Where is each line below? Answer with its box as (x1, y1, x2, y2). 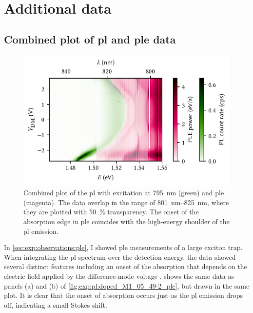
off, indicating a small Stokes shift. (4, 299, 107, 310)
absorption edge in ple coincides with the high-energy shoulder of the (23, 216, 230, 226)
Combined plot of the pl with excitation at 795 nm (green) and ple (23, 188, 224, 198)
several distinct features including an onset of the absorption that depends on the (4, 261, 247, 271)
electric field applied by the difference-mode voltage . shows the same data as (4, 271, 234, 281)
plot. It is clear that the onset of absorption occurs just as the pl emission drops (4, 290, 243, 300)
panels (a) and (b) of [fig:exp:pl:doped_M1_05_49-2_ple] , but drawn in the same (4, 280, 250, 291)
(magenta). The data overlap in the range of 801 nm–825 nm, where (23, 197, 229, 207)
